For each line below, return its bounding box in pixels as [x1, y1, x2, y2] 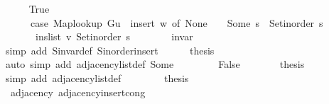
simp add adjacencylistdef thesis [5, 70, 189, 85]
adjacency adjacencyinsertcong [10, 84, 146, 99]
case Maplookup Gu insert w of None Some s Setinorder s [30, 15, 323, 30]
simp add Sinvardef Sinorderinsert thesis [5, 42, 215, 57]
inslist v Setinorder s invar [35, 29, 193, 44]
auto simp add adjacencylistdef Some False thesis [5, 57, 305, 71]
